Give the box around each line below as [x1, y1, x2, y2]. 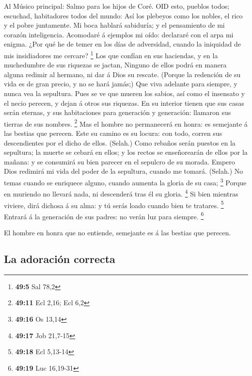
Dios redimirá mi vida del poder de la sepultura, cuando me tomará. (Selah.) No [4, 166, 243, 176]
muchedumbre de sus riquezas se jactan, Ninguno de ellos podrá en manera [4, 60, 227, 70]
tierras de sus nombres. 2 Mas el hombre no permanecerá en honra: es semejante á [4, 117, 248, 129]
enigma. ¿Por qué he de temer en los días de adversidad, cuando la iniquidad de [4, 39, 241, 49]
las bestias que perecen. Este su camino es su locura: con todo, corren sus [4, 128, 222, 138]
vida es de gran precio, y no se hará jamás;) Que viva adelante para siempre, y [4, 79, 237, 89]
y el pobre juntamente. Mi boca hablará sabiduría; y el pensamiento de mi [4, 20, 225, 30]
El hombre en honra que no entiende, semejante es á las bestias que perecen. [4, 228, 231, 237]
